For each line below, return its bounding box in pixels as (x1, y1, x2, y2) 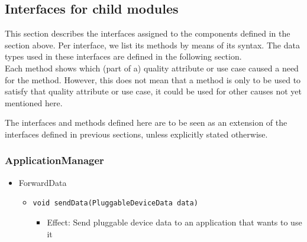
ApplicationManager (5, 153, 104, 168)
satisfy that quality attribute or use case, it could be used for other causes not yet (5, 85, 302, 97)
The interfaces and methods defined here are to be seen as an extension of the (5, 116, 287, 129)
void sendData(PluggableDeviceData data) (33, 199, 198, 208)
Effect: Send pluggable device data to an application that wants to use (47, 216, 302, 228)
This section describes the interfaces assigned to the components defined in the (5, 27, 290, 40)
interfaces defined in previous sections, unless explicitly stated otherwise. (5, 127, 268, 140)
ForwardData (18, 176, 67, 188)
